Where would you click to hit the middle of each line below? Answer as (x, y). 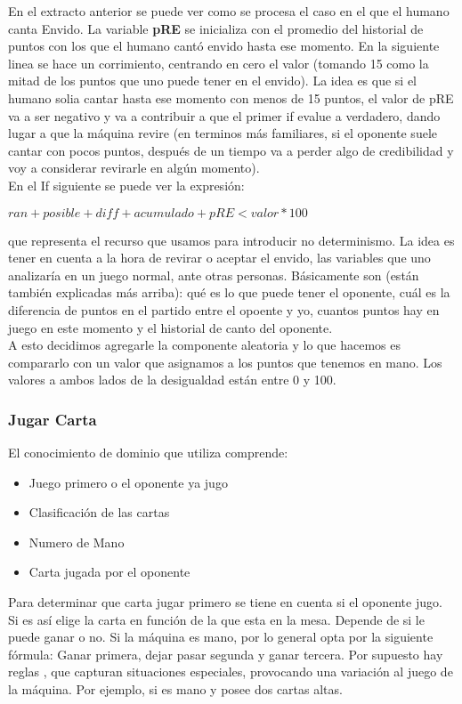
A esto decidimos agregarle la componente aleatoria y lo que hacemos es (204, 345)
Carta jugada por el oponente (109, 572)
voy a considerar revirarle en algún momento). (134, 168)
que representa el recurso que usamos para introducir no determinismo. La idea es (231, 240)
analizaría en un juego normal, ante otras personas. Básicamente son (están (214, 275)
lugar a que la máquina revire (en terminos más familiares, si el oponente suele (223, 133)
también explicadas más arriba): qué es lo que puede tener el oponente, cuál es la (229, 292)
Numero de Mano (77, 542)
